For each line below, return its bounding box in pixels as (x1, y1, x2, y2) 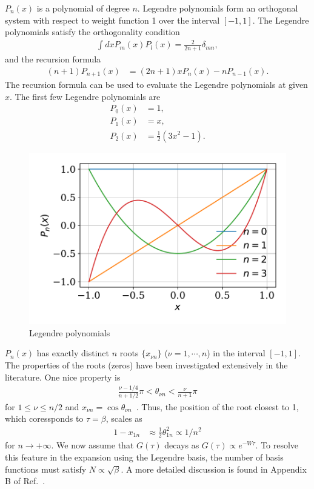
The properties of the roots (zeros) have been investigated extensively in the (5, 358, 288, 371)
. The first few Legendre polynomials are (10, 90, 161, 102)
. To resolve (255, 439, 299, 451)
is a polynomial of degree (36, 2, 130, 14)
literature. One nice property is (5, 370, 121, 383)
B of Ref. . (5, 474, 45, 487)
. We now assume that (51, 439, 134, 451)
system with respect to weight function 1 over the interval (5, 13, 220, 26)
